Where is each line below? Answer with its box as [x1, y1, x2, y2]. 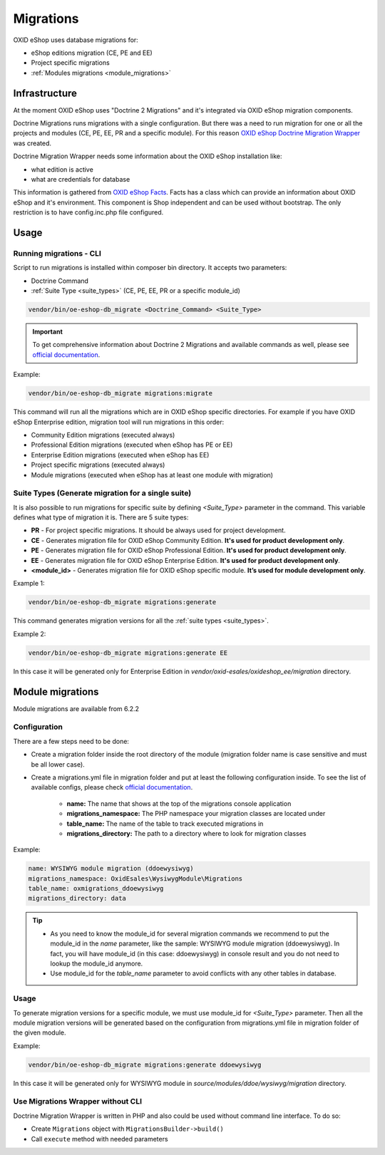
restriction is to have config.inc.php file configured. [13, 208, 164, 217]
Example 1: [13, 579, 45, 588]
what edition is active [31, 165, 94, 174]
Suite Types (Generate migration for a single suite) [13, 488, 192, 498]
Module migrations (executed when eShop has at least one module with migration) [31, 470, 274, 479]
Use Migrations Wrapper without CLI [13, 1097, 143, 1107]
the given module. [13, 1028, 66, 1037]
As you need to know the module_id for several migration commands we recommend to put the [50, 929, 329, 938]
